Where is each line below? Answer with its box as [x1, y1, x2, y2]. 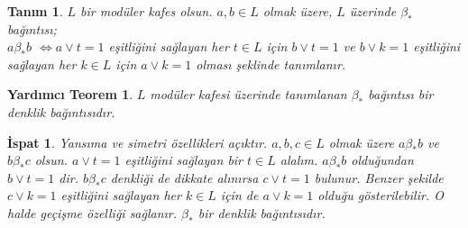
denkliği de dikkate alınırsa [110, 168, 259, 187]
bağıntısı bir [368, 85, 434, 104]
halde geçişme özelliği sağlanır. [7, 203, 178, 222]
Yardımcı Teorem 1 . [7, 85, 133, 104]
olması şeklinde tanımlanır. [196, 54, 346, 73]
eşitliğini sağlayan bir [124, 150, 243, 169]
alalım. [280, 150, 318, 169]
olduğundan [351, 150, 414, 169]
